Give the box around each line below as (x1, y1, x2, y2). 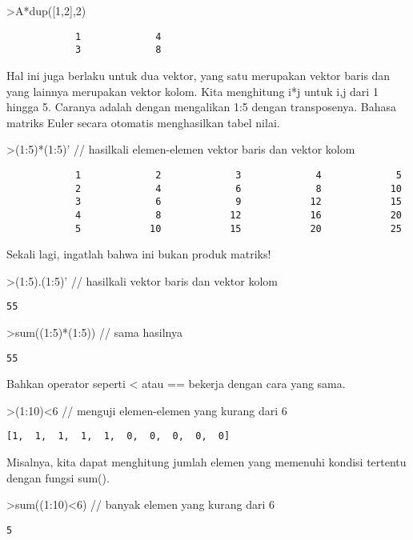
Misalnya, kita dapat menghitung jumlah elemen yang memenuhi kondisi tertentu (6, 454, 407, 470)
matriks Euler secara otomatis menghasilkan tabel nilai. (6, 114, 280, 130)
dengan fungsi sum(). (6, 469, 110, 486)
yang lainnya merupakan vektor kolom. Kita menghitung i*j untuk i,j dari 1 (6, 82, 379, 99)
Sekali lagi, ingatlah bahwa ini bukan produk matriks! (6, 246, 271, 262)
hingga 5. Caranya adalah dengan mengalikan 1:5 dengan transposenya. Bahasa (6, 98, 397, 115)
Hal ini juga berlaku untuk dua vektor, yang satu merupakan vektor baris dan (6, 66, 391, 83)
